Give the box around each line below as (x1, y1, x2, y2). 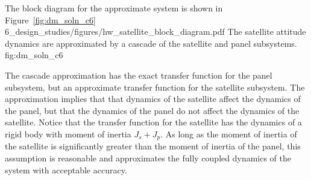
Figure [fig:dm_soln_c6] (5, 13, 96, 26)
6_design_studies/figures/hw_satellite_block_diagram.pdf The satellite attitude (5, 25, 306, 38)
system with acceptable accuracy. (5, 163, 127, 176)
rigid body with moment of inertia (5, 127, 131, 140)
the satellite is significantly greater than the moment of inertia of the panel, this (5, 140, 301, 152)
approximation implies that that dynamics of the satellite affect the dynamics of (5, 92, 301, 105)
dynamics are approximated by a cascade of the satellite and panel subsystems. (5, 37, 297, 49)
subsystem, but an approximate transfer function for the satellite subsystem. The (5, 80, 305, 93)
